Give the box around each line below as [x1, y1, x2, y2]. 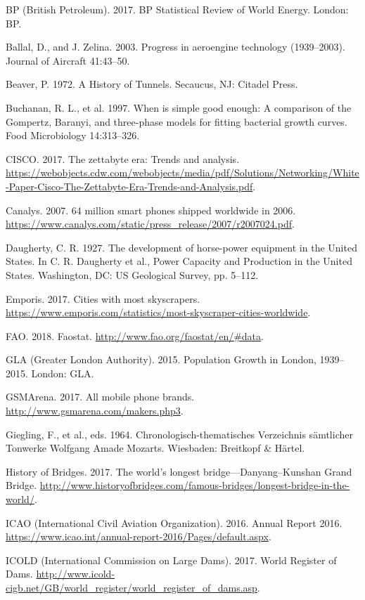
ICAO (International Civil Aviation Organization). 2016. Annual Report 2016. [6, 515, 342, 530]
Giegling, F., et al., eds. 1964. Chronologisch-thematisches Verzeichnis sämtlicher [6, 426, 353, 441]
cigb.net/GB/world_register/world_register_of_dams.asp [6, 580, 257, 594]
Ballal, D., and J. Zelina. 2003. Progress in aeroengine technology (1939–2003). [6, 39, 345, 54]
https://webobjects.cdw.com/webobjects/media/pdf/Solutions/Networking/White [6, 165, 359, 180]
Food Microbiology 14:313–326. [6, 128, 140, 143]
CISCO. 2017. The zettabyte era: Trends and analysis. [6, 151, 240, 166]
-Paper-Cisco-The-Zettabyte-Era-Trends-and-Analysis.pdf [6, 178, 253, 193]
